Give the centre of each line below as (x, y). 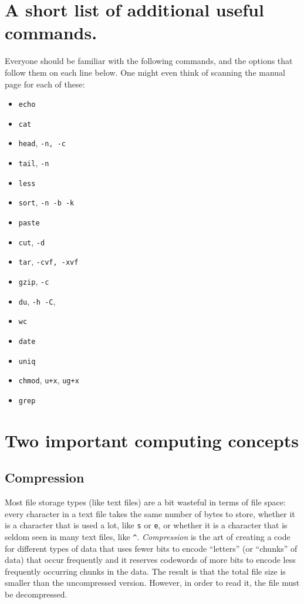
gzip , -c (34, 281)
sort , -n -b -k (46, 202)
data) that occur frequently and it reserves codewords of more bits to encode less (150, 560)
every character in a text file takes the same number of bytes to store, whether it (150, 513)
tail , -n (34, 163)
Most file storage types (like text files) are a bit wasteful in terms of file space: (145, 502)
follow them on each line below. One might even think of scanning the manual (145, 72)
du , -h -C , (37, 301)
